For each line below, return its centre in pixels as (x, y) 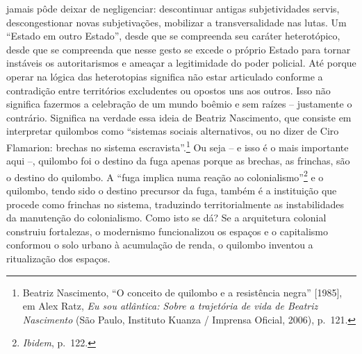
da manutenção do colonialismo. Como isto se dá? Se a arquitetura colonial (166, 218)
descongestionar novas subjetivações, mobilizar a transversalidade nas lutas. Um (176, 22)
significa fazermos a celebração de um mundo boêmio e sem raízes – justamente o (179, 104)
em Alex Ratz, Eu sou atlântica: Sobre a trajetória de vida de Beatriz (170, 306)
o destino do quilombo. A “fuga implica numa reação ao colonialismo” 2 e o (165, 176)
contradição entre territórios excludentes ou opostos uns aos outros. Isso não (168, 90)
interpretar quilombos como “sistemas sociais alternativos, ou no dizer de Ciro (173, 131)
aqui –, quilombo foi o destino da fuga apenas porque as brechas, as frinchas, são (178, 161)
